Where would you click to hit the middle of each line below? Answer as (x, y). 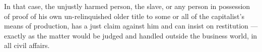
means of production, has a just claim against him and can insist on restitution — (131, 26)
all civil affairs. (27, 45)
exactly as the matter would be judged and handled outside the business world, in (131, 35)
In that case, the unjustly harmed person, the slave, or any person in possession (127, 6)
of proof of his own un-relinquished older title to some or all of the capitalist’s (124, 16)
